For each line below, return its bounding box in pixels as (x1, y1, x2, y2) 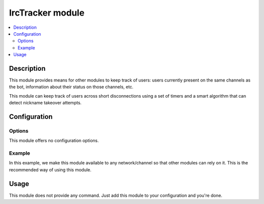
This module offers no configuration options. (9, 138, 99, 143)
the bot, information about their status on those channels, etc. (9, 84, 134, 90)
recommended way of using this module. (9, 166, 91, 173)
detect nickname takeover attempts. (9, 100, 82, 106)
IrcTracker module (9, 7, 85, 18)
